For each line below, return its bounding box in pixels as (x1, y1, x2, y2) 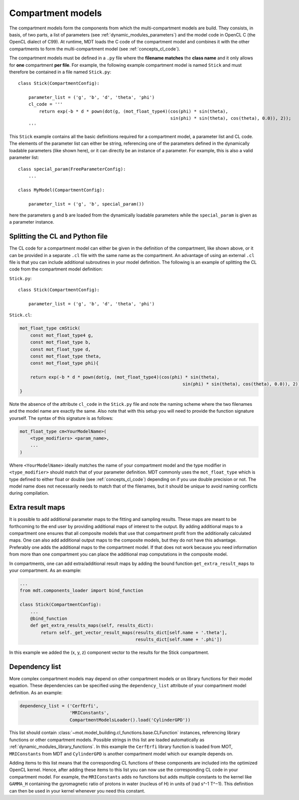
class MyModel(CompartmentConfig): (18, 187, 105, 193)
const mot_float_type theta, (30, 353, 102, 359)
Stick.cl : (9, 312, 32, 318)
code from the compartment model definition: (9, 266, 103, 272)
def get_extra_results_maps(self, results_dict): (30, 623, 154, 628)
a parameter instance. (9, 219, 54, 225)
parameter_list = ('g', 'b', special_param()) (28, 201, 145, 207)
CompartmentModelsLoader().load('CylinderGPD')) (69, 717, 191, 723)
